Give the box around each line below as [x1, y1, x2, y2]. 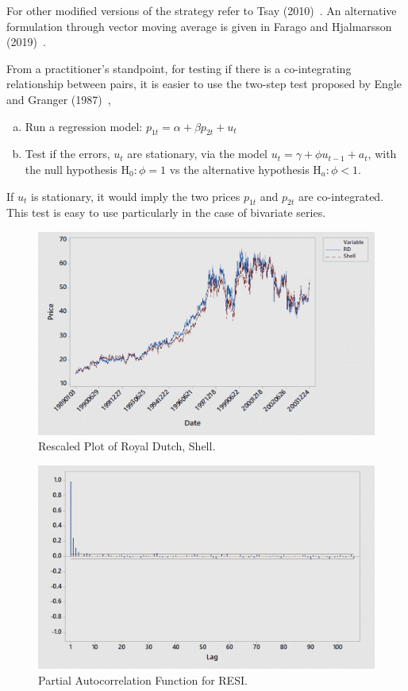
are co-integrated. [298, 187, 384, 204]
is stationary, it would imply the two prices [31, 187, 241, 204]
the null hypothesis [25, 160, 117, 177]
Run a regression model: [25, 118, 143, 134]
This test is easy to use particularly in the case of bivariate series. [6, 204, 326, 221]
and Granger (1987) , [6, 91, 111, 107]
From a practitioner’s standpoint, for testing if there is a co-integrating [6, 60, 352, 76]
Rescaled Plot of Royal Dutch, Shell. [38, 438, 216, 454]
